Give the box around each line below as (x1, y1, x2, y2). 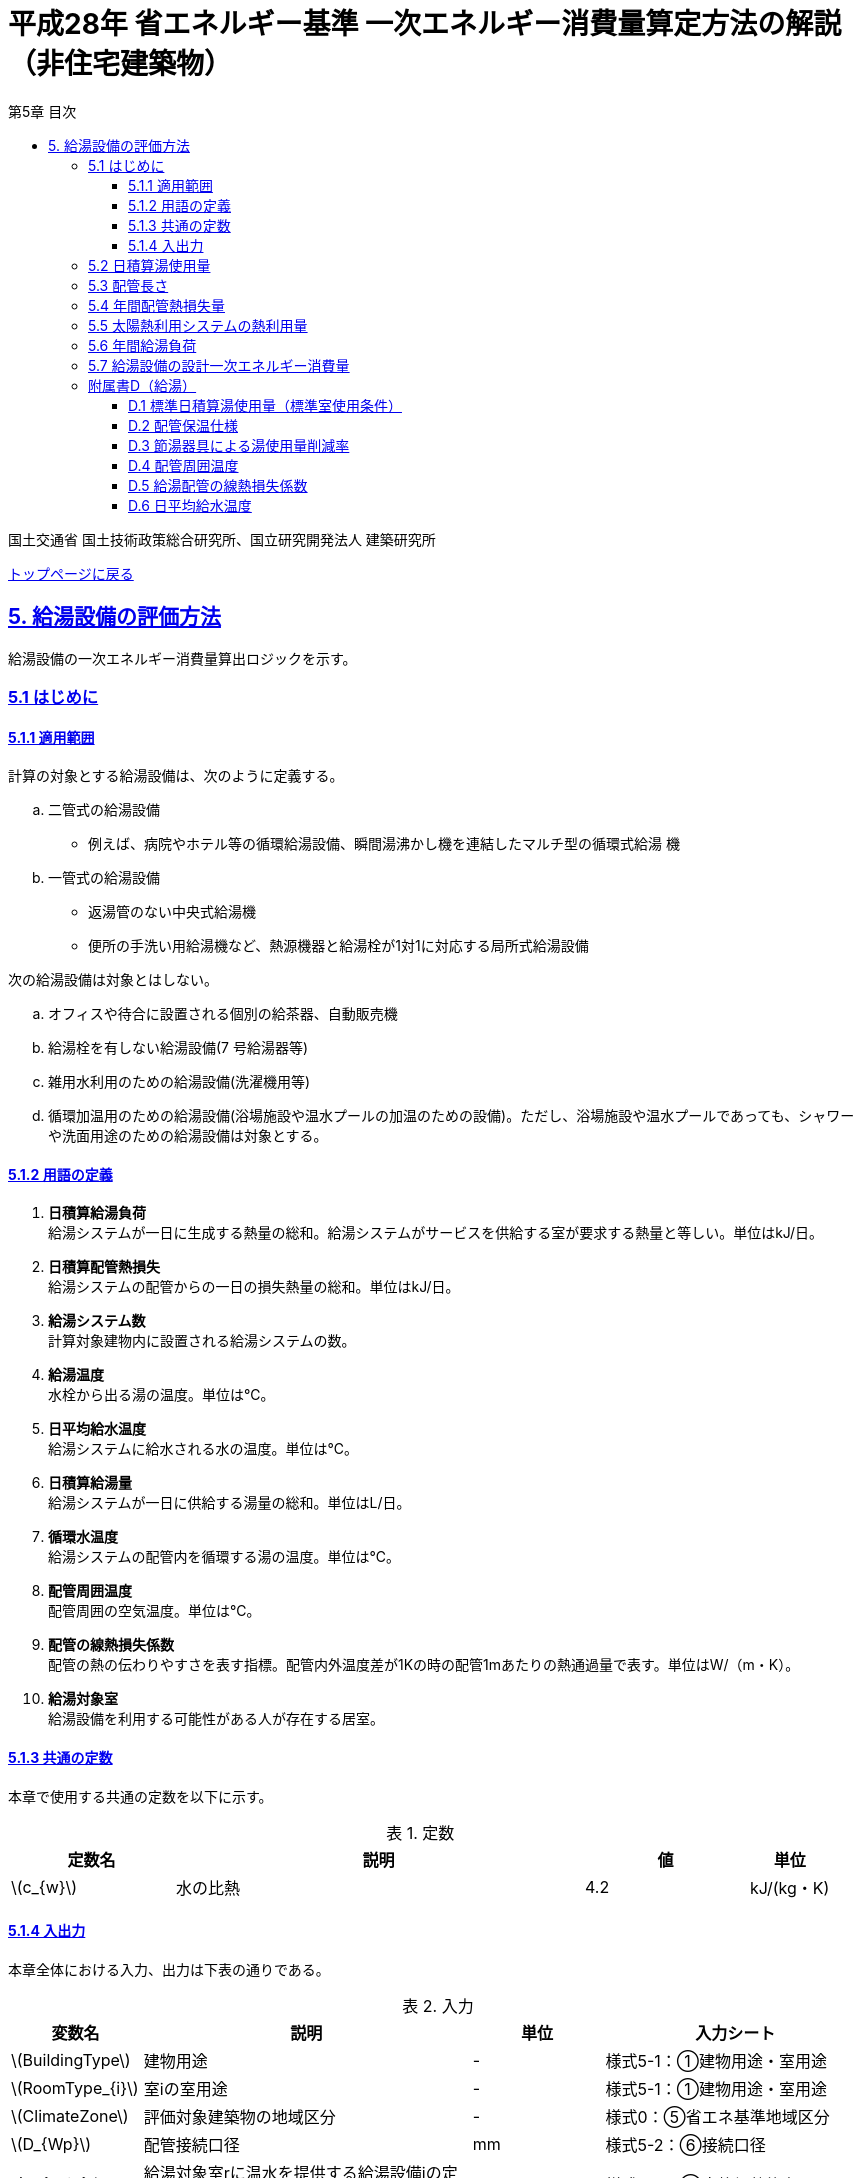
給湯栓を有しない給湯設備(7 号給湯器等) (48, 1039, 309, 1057)
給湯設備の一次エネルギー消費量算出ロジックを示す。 (8, 649, 357, 667)
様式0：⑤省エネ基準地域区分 (605, 2106, 830, 2127)
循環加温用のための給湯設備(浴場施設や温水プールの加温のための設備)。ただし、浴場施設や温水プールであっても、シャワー (48, 1107, 855, 1125)
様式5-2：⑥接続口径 (605, 2134, 766, 2155)
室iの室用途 (143, 2078, 228, 2099)
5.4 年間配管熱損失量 (88, 296, 225, 314)
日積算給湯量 (48, 1474, 132, 1492)
